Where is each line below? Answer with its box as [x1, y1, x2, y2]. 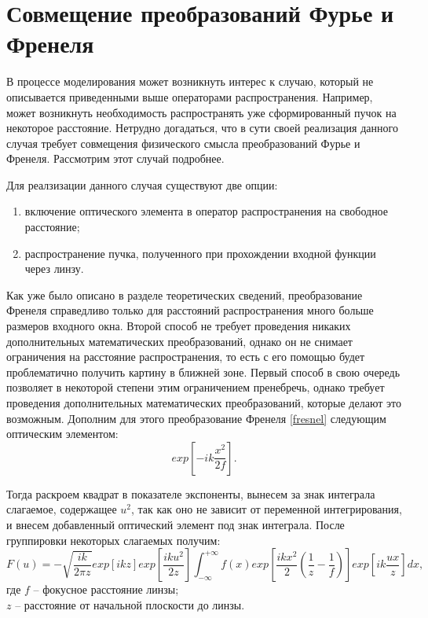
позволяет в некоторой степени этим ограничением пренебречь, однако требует [6, 379, 385, 395]
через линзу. [24, 260, 84, 277]
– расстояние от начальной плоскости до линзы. [15, 596, 245, 612]
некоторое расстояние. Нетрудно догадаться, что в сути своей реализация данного [6, 120, 398, 136]
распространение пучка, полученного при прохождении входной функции [24, 245, 376, 261]
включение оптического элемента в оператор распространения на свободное [24, 203, 389, 219]
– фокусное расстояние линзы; [33, 581, 179, 598]
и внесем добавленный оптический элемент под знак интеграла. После [6, 516, 345, 532]
